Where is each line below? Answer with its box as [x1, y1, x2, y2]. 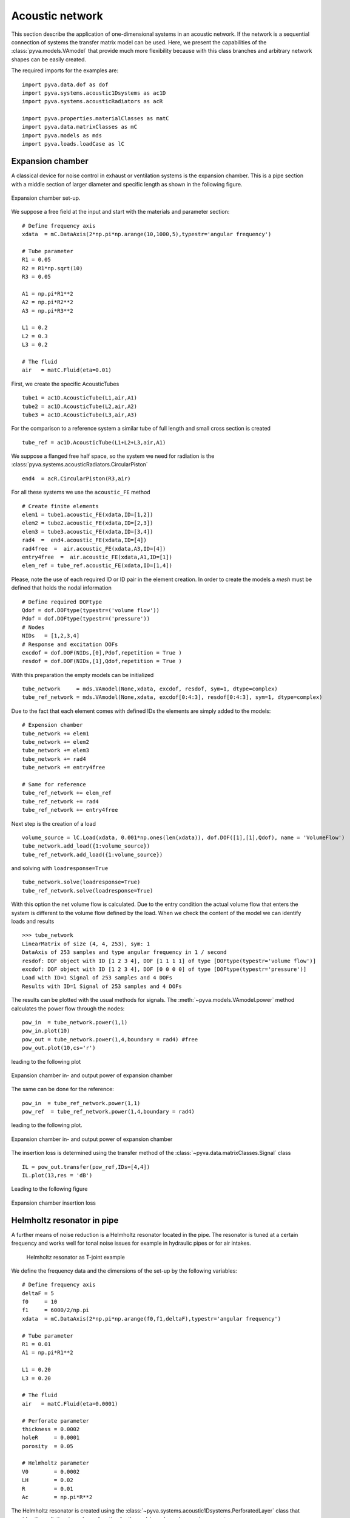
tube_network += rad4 [22, 755, 86, 762]
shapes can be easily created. [11, 55, 87, 63]
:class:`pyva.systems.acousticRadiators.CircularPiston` [11, 461, 148, 468]
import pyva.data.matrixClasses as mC [22, 123, 138, 131]
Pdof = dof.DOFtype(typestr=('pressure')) [22, 615, 150, 622]
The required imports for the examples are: [11, 67, 118, 74]
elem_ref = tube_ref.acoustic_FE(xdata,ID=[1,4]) [22, 562, 173, 569]
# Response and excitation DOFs [22, 641, 118, 648]
